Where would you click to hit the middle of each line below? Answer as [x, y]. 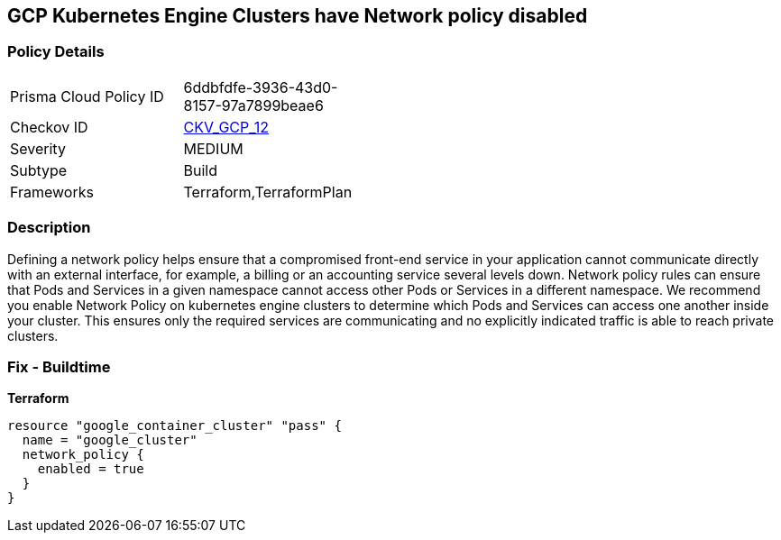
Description [49, 228]
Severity [38, 148]
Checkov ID [49, 127]
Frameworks [52, 192]
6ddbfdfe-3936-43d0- [261, 87]
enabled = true [91, 469]
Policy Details [56, 52]
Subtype [39, 170]
